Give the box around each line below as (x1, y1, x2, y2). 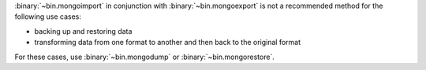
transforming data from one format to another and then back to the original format (34, 38, 301, 47)
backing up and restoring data (34, 26, 133, 35)
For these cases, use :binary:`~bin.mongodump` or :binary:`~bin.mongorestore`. (14, 52, 275, 61)
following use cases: (14, 12, 82, 21)
